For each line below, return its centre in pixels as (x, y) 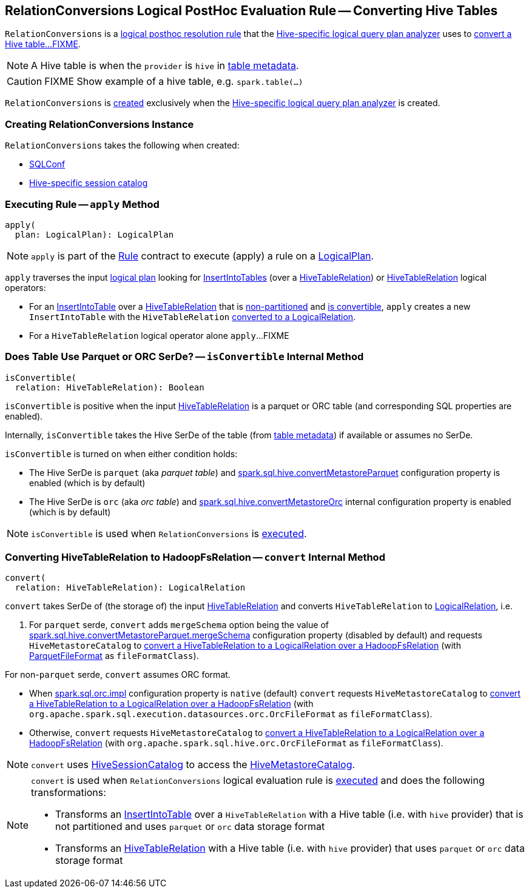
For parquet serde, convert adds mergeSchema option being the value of (179, 625)
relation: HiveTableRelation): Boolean (110, 387)
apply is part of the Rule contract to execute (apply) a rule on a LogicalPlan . (203, 256)
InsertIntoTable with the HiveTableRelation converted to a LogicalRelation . (193, 316)
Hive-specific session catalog (89, 183)
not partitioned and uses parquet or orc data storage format (190, 827)
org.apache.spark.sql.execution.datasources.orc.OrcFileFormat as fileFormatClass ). (231, 714)
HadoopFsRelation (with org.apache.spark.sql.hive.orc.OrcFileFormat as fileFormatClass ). (236, 743)
